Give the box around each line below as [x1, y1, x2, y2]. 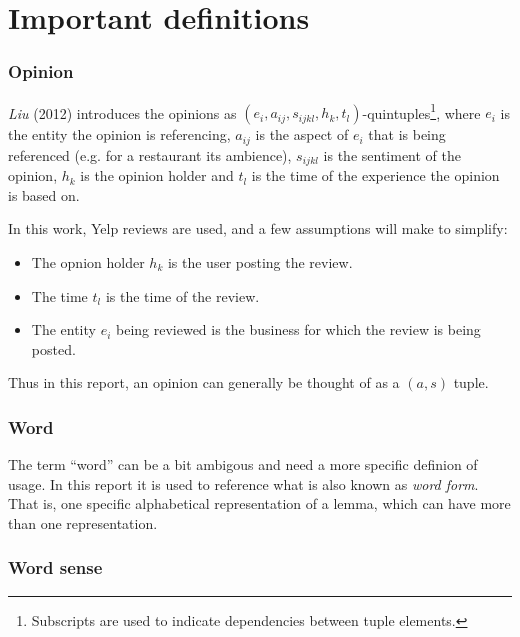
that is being [368, 124, 446, 145]
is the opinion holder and [80, 165, 234, 186]
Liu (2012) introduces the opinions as [8, 102, 237, 123]
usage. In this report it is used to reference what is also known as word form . [8, 473, 479, 494]
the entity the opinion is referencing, [8, 124, 231, 145]
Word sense [8, 555, 103, 580]
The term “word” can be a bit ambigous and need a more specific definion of [8, 454, 478, 475]
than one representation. [8, 512, 158, 533]
